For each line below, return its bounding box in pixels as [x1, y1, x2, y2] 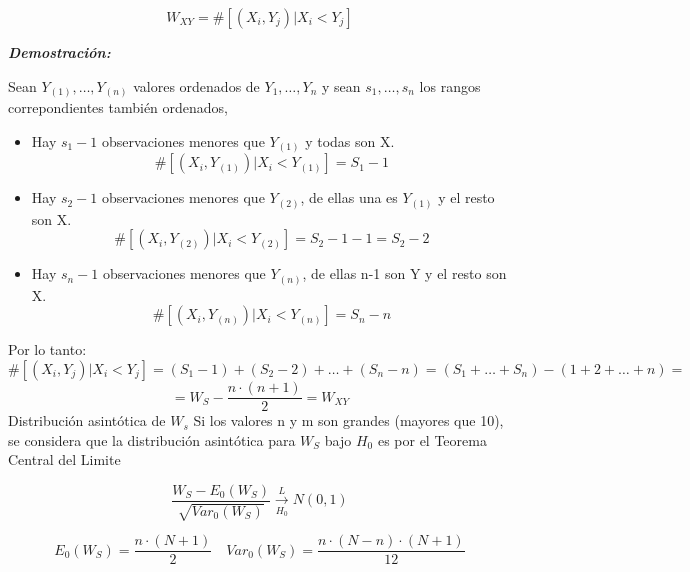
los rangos [419, 75, 481, 96]
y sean [321, 75, 361, 96]
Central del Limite [8, 449, 121, 470]
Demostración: [8, 42, 111, 62]
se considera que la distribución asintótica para [8, 429, 296, 450]
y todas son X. [305, 130, 395, 151]
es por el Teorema [377, 429, 487, 450]
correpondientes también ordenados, [8, 97, 229, 118]
